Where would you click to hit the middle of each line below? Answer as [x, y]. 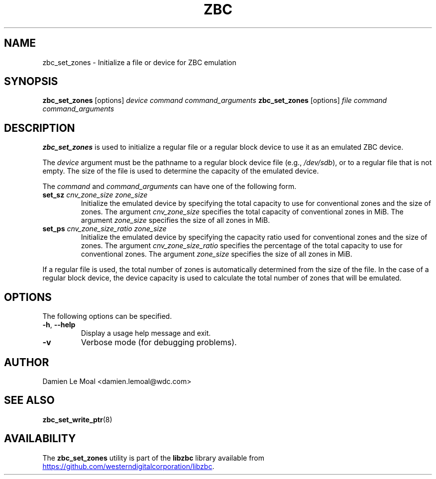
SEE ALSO [29, 400]
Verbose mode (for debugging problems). [159, 342]
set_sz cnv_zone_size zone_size [95, 195]
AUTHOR [27, 362]
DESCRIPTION [40, 128]
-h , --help [59, 325]
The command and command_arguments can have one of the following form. [169, 187]
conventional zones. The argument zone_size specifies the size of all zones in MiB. [217, 254]
